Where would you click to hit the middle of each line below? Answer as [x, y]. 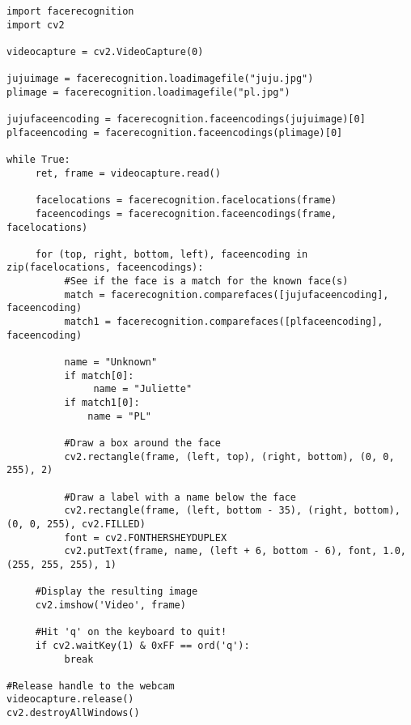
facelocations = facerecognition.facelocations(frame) [186, 200]
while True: [38, 160]
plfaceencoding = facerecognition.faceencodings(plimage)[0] [175, 132]
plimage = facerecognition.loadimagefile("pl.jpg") [148, 92]
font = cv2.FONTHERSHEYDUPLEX [146, 537]
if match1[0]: [102, 403]
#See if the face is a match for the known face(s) [206, 281]
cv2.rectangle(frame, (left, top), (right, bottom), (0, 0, [229, 456]
